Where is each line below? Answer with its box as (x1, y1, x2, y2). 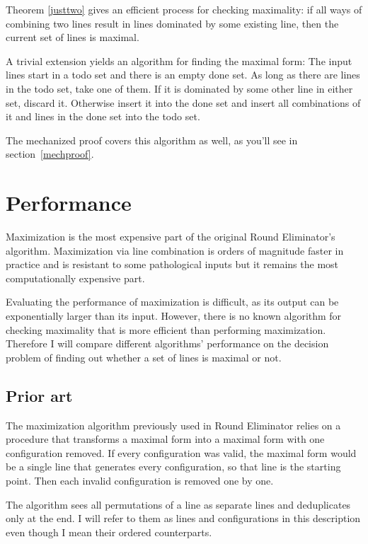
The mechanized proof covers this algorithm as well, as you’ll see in (6, 132, 298, 147)
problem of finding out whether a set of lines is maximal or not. (6, 349, 282, 364)
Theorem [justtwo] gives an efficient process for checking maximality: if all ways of (6, 2, 362, 16)
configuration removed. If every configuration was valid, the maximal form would (6, 445, 357, 460)
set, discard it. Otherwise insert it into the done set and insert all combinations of (6, 95, 361, 110)
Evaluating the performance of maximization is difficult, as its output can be (6, 294, 339, 309)
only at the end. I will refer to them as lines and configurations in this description (6, 511, 361, 526)
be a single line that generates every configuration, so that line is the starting (6, 459, 341, 474)
